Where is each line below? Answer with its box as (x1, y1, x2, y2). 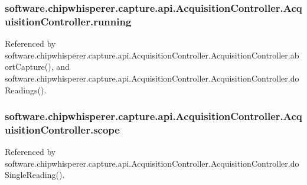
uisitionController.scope (5, 122, 120, 137)
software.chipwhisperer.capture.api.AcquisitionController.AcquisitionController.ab (5, 48, 299, 61)
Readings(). (5, 83, 47, 96)
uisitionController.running (5, 14, 132, 28)
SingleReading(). (5, 168, 65, 181)
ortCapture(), (5, 60, 54, 73)
